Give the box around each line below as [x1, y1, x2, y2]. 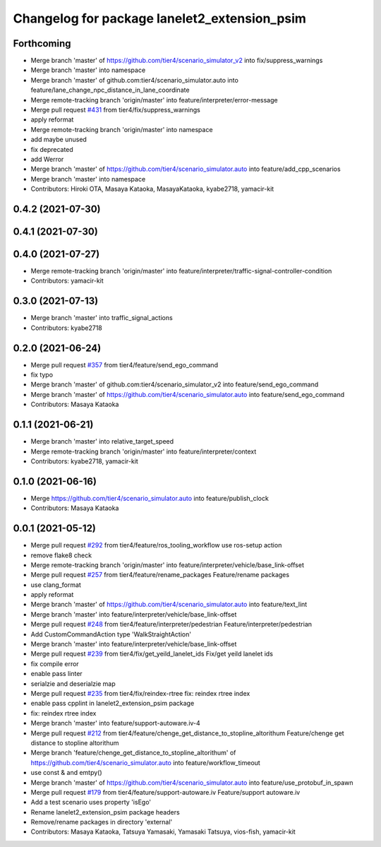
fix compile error [30, 659, 79, 668]
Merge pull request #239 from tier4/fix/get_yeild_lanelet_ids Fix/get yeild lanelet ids [30, 650, 273, 658]
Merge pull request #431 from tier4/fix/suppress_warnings [30, 106, 200, 114]
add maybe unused [30, 135, 87, 144]
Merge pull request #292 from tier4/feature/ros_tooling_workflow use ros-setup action [30, 541, 282, 550]
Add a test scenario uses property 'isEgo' [30, 798, 152, 807]
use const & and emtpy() [30, 769, 102, 777]
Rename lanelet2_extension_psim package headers [30, 807, 180, 816]
